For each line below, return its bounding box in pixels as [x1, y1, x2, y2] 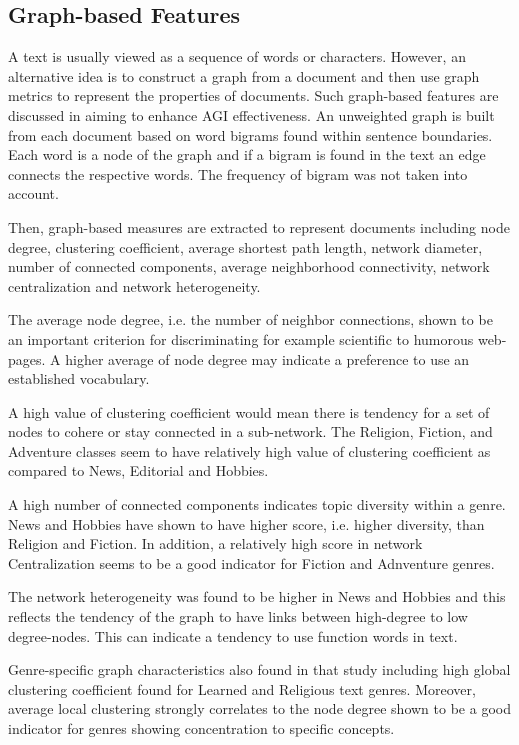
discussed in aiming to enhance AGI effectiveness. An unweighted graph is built [8, 104, 495, 125]
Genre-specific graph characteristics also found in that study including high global [8, 659, 511, 680]
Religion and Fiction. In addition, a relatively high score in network [8, 533, 423, 554]
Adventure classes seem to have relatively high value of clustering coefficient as [8, 440, 491, 461]
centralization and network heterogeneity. [8, 275, 261, 296]
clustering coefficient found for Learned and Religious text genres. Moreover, [8, 678, 476, 699]
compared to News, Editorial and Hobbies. [8, 460, 269, 481]
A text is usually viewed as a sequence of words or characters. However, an [8, 46, 466, 67]
